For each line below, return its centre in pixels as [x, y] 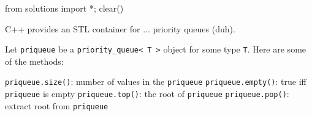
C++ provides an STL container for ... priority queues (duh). [120, 28]
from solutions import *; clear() [64, 8]
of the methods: [34, 61]
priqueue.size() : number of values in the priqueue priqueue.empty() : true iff [156, 82]
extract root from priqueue [57, 105]
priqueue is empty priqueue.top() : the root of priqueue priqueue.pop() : [147, 94]
